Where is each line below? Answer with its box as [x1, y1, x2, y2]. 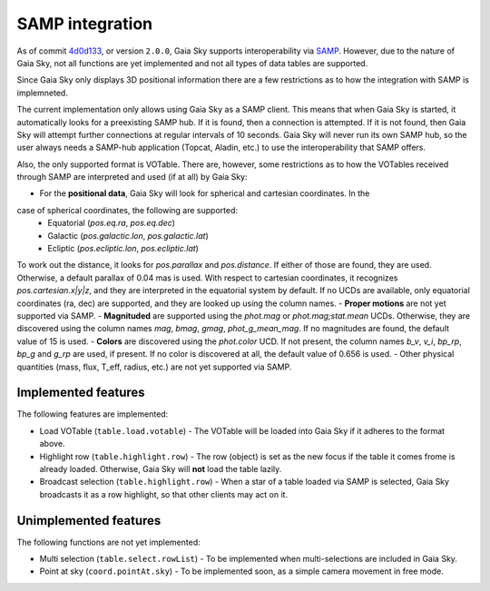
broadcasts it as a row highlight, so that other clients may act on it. [39, 488, 289, 499]
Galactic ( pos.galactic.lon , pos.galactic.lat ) [47, 230, 209, 241]
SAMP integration [16, 14, 153, 34]
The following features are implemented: [16, 409, 169, 419]
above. [39, 438, 65, 449]
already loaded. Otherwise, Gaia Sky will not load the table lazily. [39, 464, 282, 474]
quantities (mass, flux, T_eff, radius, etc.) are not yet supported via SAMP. [16, 361, 292, 372]
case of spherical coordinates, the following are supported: [16, 204, 239, 215]
